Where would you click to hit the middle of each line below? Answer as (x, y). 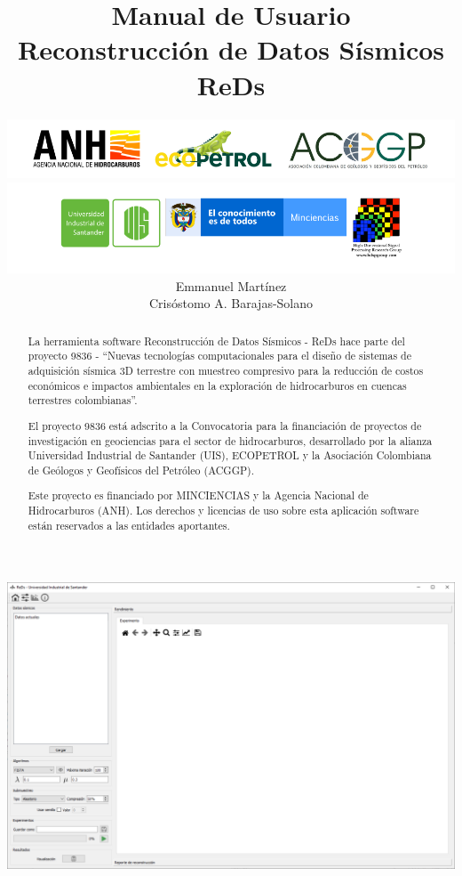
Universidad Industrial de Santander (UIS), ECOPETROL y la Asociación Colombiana (230, 455)
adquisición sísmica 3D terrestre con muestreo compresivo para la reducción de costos (226, 371)
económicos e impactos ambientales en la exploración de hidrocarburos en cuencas (217, 385)
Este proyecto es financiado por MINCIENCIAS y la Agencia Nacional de (198, 495)
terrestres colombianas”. (83, 400)
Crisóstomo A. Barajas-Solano (231, 303)
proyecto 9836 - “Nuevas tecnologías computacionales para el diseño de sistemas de (219, 356)
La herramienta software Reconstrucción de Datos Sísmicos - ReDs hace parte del (216, 341)
